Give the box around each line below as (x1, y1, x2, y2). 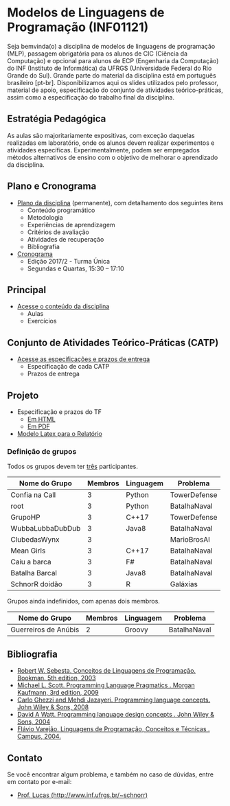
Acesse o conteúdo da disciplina (16, 302, 110, 310)
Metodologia (27, 213, 63, 221)
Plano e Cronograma (7, 181, 97, 192)
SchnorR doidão (10, 579, 63, 589)
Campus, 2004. (16, 733, 62, 741)
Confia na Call (10, 490, 56, 500)
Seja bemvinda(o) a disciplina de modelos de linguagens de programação (7, 42, 216, 50)
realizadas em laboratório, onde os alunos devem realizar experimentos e (7, 139, 215, 147)
